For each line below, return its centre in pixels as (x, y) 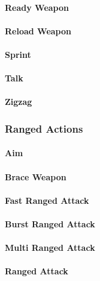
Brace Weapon (36, 176)
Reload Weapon (38, 30)
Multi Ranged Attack (50, 248)
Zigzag (19, 102)
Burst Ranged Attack (50, 223)
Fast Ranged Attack (47, 200)
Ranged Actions (44, 128)
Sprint (18, 54)
